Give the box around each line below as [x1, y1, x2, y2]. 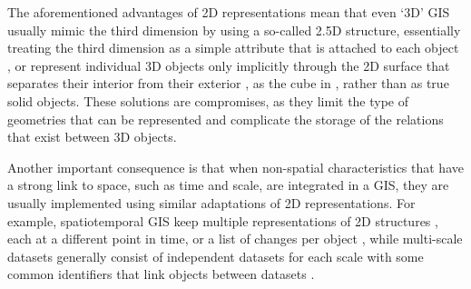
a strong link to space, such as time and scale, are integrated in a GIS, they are [7, 175, 449, 194]
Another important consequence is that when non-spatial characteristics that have [7, 157, 464, 176]
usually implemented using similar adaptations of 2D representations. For [7, 193, 416, 212]
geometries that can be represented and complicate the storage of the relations [7, 109, 444, 128]
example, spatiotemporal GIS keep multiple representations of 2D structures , [7, 211, 438, 230]
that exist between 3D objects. [7, 127, 177, 146]
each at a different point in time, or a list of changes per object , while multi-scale [7, 229, 463, 248]
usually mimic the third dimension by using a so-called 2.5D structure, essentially [7, 20, 461, 39]
